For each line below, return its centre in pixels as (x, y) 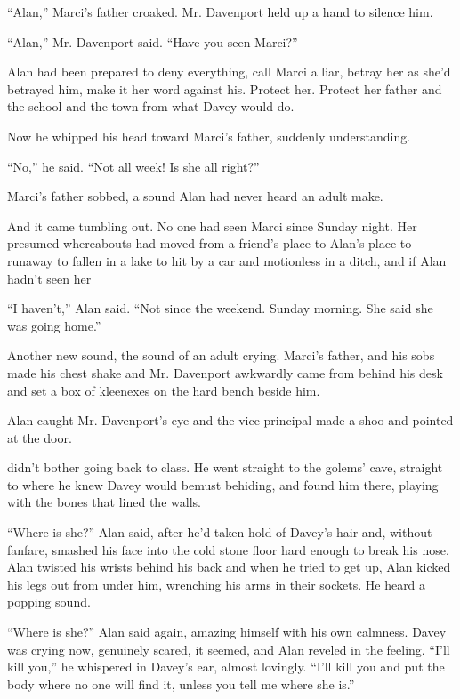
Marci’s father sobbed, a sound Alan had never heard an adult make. (195, 196)
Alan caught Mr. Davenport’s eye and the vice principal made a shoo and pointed (230, 420)
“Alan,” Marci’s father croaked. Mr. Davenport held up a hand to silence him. (220, 12)
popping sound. (49, 602)
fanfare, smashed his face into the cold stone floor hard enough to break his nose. (228, 549)
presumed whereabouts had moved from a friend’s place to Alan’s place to (210, 243)
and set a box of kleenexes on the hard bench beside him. (164, 390)
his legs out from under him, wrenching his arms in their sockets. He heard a (217, 584)
